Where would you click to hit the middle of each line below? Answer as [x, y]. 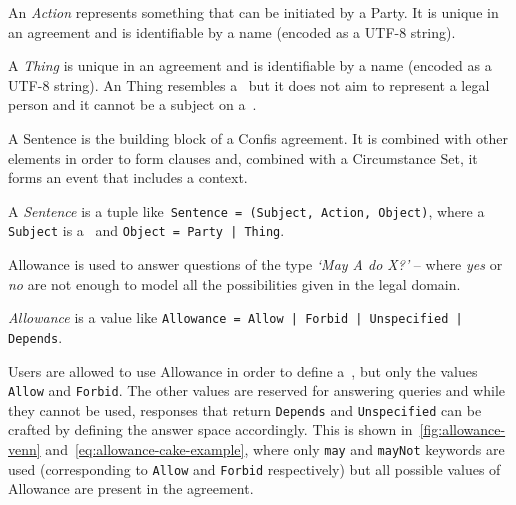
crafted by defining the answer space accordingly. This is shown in [210, 429]
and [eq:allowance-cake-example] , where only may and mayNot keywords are [275, 449]
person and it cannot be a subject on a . [132, 104]
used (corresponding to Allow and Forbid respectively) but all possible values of [254, 468]
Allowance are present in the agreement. [131, 488]
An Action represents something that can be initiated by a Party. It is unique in [253, 12]
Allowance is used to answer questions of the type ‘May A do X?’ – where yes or [255, 264]
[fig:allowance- [462, 429]
